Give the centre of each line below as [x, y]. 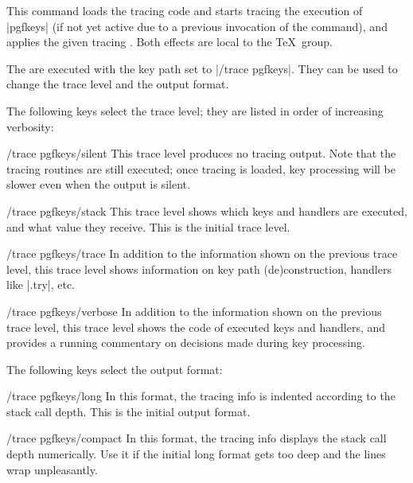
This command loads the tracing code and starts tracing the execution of [185, 10]
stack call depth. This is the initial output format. [129, 411]
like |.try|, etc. [41, 284]
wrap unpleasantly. [52, 469]
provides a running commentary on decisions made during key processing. [186, 343]
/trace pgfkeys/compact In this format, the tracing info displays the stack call [197, 438]
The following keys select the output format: [115, 369]
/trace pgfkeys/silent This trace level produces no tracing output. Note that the [201, 153]
